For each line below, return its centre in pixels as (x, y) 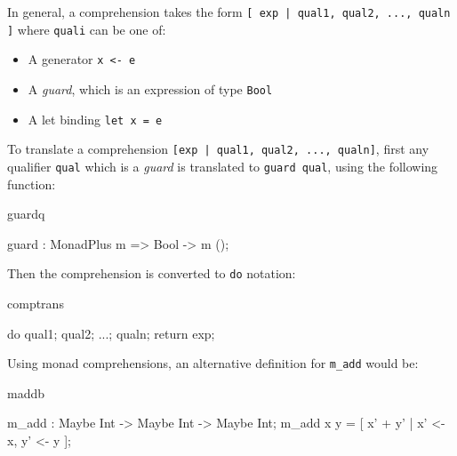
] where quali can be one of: (87, 29)
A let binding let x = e (95, 119)
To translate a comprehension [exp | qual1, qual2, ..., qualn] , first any (218, 149)
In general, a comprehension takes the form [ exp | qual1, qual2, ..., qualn (229, 12)
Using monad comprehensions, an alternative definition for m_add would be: (213, 363)
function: (32, 184)
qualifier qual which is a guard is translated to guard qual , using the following (223, 166)
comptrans (36, 304)
